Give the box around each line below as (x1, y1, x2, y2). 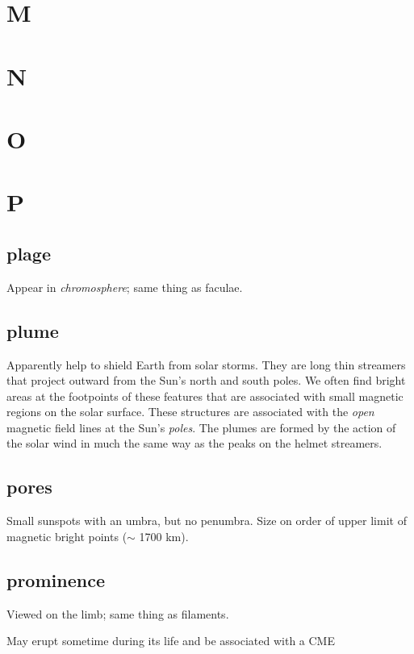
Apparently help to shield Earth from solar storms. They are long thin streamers (6, 356, 406, 373)
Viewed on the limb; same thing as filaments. (6, 605, 229, 622)
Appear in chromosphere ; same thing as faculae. (6, 278, 243, 295)
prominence (6, 567, 105, 592)
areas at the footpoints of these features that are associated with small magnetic (6, 387, 404, 404)
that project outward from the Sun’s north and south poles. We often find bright (6, 372, 406, 389)
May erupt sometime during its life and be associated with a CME (6, 632, 335, 649)
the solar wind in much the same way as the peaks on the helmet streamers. (6, 435, 383, 452)
